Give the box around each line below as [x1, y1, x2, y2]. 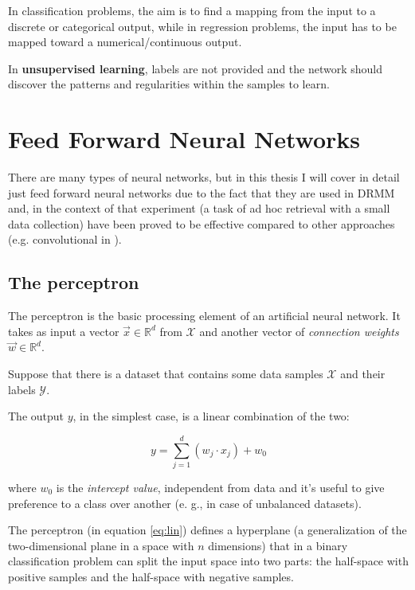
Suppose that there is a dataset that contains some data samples [8, 365, 323, 382]
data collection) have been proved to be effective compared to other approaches [8, 215, 395, 232]
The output [8, 408, 65, 424]
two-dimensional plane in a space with [8, 537, 194, 553]
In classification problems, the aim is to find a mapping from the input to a [8, 2, 376, 18]
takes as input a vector [8, 322, 119, 339]
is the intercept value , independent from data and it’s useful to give [56, 479, 385, 495]
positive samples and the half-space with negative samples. [8, 568, 294, 584]
